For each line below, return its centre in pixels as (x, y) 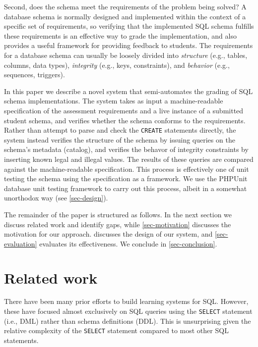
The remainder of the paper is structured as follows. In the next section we (118, 214)
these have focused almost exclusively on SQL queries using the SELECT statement (128, 311)
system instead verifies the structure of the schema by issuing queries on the (120, 139)
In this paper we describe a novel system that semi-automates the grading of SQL (129, 91)
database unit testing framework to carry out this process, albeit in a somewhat (126, 188)
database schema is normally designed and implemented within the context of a (125, 16)
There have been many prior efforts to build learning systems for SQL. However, (126, 301)
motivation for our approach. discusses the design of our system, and (108, 234)
